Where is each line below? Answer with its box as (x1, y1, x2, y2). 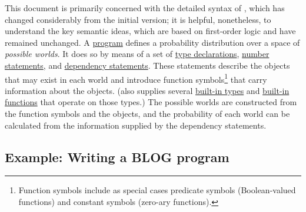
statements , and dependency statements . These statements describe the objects (5, 59, 290, 71)
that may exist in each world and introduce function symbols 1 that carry (5, 71, 267, 85)
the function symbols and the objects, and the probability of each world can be (5, 107, 290, 119)
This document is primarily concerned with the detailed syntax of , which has (5, 2, 285, 14)
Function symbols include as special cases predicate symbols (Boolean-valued (18, 184, 296, 196)
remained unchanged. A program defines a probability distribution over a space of (5, 36, 300, 48)
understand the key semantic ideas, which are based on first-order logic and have (5, 25, 296, 37)
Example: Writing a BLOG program (5, 147, 229, 166)
